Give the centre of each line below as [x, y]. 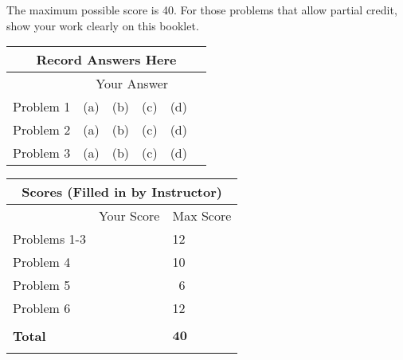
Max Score [202, 216]
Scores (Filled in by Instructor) [122, 192]
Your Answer [132, 84]
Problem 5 [42, 285]
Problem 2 [42, 130]
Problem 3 [42, 153]
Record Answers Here [106, 60]
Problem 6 [42, 308]
